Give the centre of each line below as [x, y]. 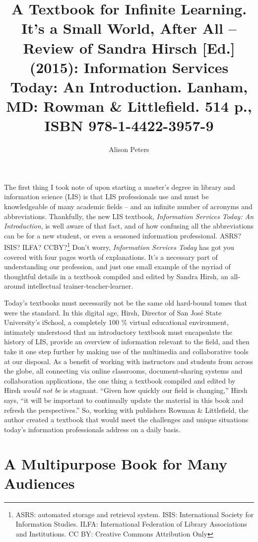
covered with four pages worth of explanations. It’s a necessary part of [111, 257]
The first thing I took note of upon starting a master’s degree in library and [120, 187]
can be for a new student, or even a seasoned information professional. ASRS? [123, 235]
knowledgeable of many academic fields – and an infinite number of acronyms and [128, 206]
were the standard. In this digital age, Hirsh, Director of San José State [113, 312]
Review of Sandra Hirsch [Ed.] [129, 47]
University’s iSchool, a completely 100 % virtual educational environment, [116, 322]
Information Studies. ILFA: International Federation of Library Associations [131, 524]
